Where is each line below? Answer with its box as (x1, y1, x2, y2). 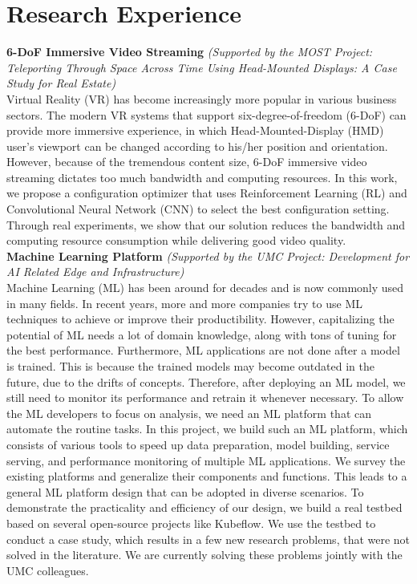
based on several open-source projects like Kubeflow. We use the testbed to (6, 514, 376, 531)
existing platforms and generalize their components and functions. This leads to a (6, 468, 407, 485)
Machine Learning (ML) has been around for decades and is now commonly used (6, 279, 404, 296)
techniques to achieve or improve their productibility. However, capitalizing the (6, 310, 395, 327)
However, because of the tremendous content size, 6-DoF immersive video (6, 153, 367, 170)
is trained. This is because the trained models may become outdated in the (6, 358, 374, 374)
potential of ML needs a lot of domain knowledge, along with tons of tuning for (6, 326, 397, 343)
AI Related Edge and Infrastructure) (6, 263, 184, 280)
